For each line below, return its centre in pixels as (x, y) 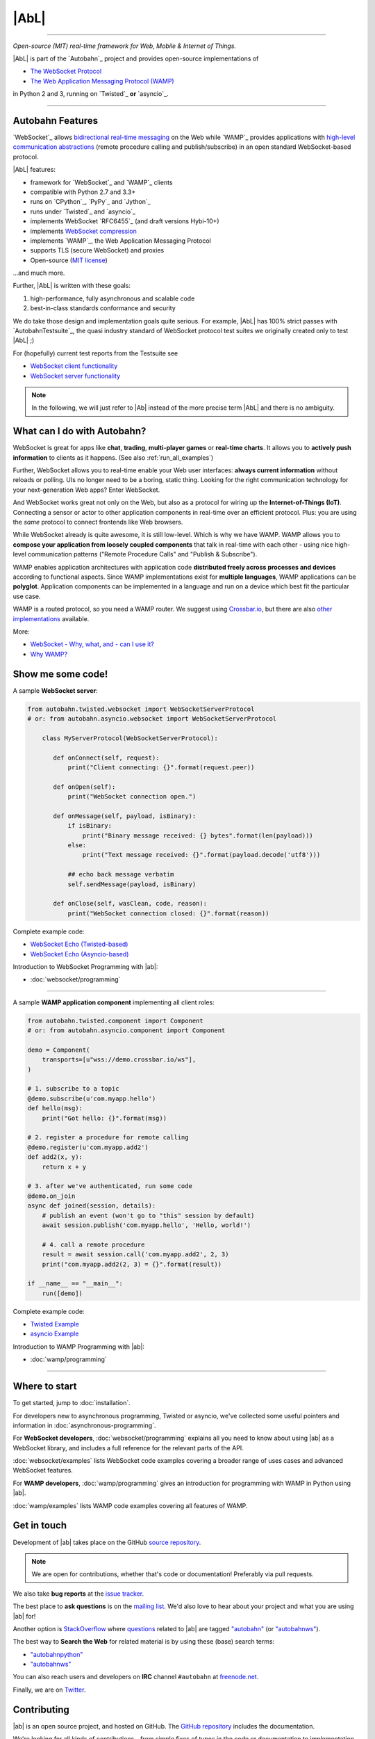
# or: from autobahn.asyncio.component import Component (126, 1031)
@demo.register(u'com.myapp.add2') (88, 1147)
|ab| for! (24, 1616)
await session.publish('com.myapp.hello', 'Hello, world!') (147, 1225)
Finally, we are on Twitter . (49, 1690)
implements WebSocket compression (83, 231)
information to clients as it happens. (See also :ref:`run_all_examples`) (113, 457)
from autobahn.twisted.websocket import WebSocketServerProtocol (141, 709)
